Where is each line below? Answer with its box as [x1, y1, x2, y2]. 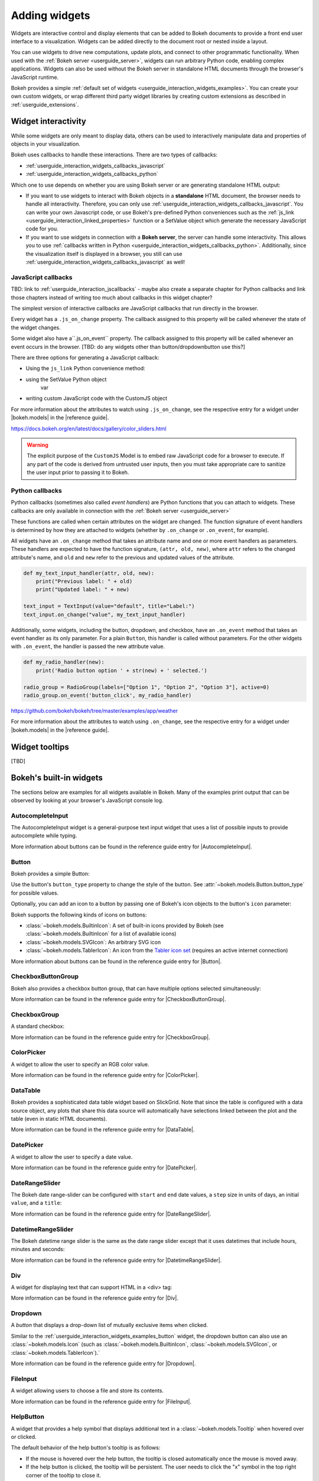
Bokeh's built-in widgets [11, 773, 103, 783]
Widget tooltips [11, 742, 69, 752]
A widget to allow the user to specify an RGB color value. [11, 1060, 150, 1068]
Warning [27, 441, 48, 448]
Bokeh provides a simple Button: [11, 870, 90, 877]
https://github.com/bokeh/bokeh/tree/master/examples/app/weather [11, 707, 178, 714]
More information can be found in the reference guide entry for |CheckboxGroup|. [11, 1034, 210, 1041]
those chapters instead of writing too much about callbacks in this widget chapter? [11, 294, 213, 301]
